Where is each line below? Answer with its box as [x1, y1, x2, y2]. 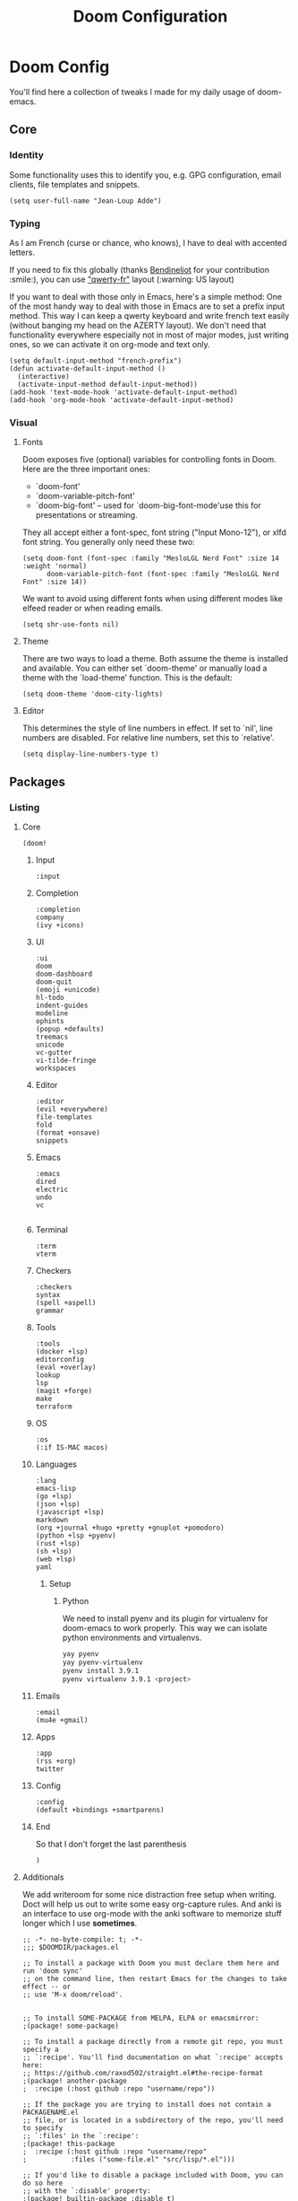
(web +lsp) [35, 1555, 77, 1564]
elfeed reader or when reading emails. [21, 603, 164, 614]
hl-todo [35, 993, 64, 1002]
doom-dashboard [35, 969, 92, 978]
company [35, 913, 64, 922]
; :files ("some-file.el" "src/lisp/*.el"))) [21, 2155, 235, 2164]
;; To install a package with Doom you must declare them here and [21, 1959, 279, 1968]
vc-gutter [35, 1048, 73, 1057]
